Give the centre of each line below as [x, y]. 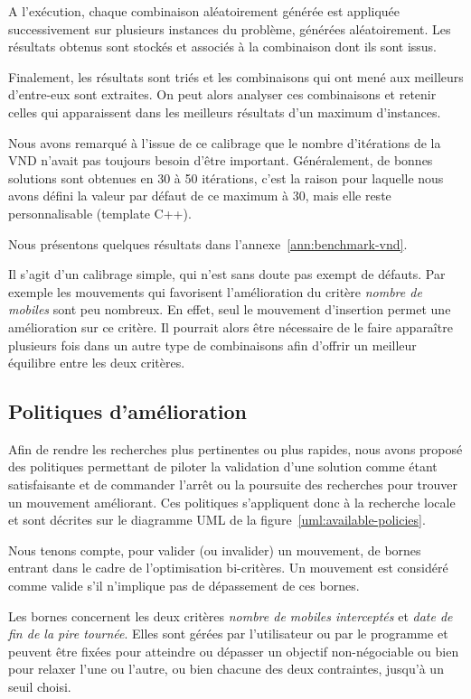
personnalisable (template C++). [100, 213]
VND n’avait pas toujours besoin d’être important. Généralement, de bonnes [221, 160]
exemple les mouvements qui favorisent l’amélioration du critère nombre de [215, 291]
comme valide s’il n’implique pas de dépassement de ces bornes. [184, 586]
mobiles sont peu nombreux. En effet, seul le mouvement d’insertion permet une [230, 309]
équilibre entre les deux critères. [97, 363]
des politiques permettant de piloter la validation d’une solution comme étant [223, 466]
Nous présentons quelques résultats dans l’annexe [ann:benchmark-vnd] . [208, 243]
